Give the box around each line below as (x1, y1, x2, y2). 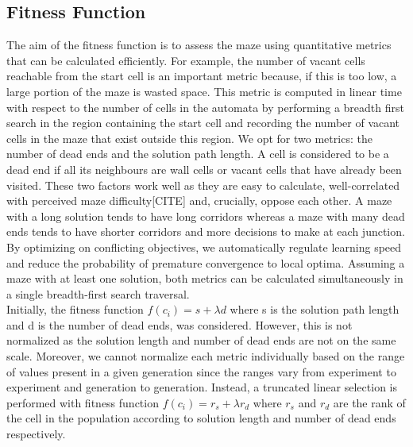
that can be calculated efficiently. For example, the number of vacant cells (6, 52, 365, 68)
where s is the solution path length (230, 301, 399, 318)
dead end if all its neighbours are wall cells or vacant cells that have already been (6, 160, 402, 177)
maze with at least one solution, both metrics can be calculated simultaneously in (6, 270, 403, 287)
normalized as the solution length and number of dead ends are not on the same (6, 332, 396, 349)
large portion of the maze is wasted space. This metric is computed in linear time (6, 83, 402, 99)
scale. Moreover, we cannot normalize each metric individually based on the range (6, 348, 405, 364)
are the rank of (333, 394, 406, 410)
